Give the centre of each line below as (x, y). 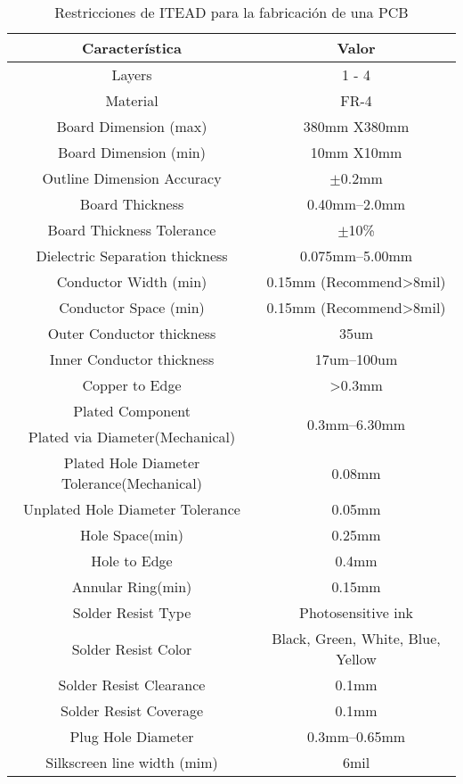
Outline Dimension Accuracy (132, 178)
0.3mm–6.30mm (356, 424)
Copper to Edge (132, 385)
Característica (132, 48)
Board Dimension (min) (132, 152)
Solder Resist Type (132, 612)
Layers (132, 74)
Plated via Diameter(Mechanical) (132, 437)
